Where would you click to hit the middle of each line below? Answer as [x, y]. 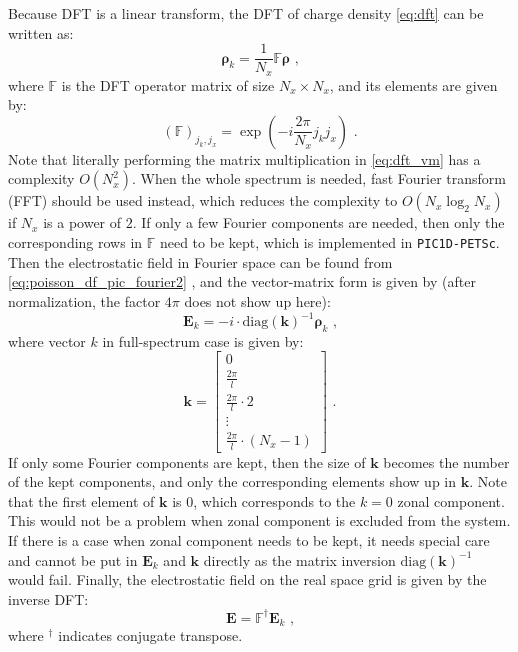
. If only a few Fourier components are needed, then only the [318, 222]
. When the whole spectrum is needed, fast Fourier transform [319, 178]
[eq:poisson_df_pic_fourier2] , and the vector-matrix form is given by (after [242, 281]
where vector [47, 340]
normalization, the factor [84, 300]
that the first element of [81, 500]
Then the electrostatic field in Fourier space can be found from [200, 261]
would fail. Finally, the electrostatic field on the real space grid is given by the [247, 579]
